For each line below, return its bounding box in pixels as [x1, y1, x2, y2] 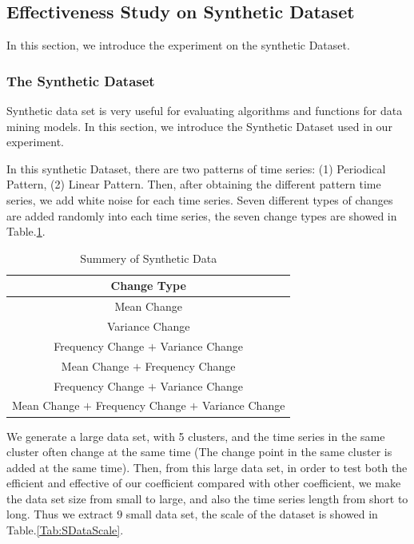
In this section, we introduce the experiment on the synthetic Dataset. [6, 37, 350, 54]
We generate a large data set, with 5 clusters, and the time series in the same [6, 427, 385, 444]
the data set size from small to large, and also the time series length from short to [6, 490, 408, 506]
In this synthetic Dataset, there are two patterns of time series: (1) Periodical [6, 160, 386, 177]
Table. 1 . [6, 223, 46, 240]
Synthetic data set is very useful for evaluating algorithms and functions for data [6, 102, 403, 119]
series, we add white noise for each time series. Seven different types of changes [6, 191, 393, 208]
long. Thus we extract [6, 506, 113, 522]
